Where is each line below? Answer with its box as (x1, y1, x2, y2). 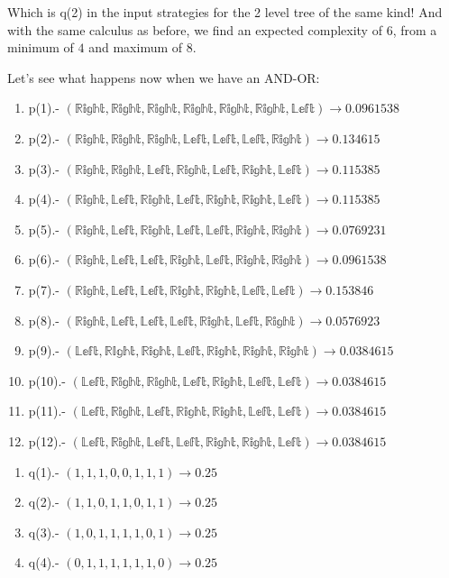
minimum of (7, 38, 74, 57)
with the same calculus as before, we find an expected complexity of (7, 20, 382, 39)
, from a (392, 20, 437, 39)
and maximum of (88, 38, 183, 57)
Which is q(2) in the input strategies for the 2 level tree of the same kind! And (7, 3, 443, 21)
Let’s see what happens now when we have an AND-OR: (7, 68, 320, 87)
